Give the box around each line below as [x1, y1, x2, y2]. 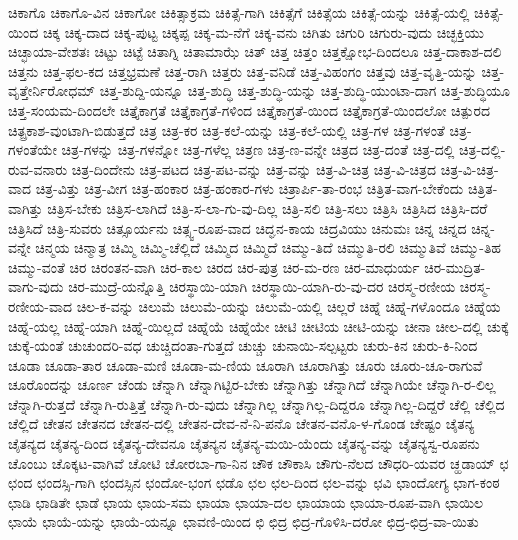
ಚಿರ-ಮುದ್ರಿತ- [424, 256, 486, 277]
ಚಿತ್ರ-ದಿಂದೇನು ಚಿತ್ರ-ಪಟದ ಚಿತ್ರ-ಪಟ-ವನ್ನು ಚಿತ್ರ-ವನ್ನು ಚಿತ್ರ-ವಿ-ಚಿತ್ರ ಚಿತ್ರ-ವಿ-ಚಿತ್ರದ [71, 158, 437, 179]
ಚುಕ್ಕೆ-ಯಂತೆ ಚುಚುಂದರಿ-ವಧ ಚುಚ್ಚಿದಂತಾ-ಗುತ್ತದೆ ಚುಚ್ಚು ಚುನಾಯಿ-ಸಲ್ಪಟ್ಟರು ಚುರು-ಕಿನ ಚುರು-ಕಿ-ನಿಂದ [8, 335, 478, 356]
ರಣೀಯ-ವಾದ [8, 295, 72, 316]
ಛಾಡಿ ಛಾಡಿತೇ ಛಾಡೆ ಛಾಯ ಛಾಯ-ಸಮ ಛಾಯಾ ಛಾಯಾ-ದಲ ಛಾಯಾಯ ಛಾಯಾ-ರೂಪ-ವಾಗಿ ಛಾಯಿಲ [8, 491, 484, 512]
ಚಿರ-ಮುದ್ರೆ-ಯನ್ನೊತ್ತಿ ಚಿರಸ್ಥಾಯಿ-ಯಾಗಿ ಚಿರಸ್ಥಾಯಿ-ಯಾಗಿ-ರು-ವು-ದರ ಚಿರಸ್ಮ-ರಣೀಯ [68, 276, 456, 297]
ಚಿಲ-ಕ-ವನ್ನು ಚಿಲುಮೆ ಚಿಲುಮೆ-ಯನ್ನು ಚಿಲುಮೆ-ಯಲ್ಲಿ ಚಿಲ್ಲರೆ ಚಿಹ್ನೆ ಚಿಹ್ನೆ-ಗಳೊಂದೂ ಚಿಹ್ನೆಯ [76, 295, 501, 316]
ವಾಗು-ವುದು [8, 276, 64, 297]
